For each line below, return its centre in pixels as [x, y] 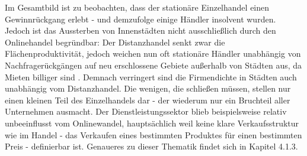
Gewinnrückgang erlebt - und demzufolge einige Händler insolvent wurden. [140, 19]
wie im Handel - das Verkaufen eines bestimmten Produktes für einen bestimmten [153, 134]
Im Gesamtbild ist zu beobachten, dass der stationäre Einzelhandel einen [137, 7]
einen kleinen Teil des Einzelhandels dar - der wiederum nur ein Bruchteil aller [148, 100]
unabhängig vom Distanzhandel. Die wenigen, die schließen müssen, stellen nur [148, 88]
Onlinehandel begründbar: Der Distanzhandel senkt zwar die [115, 42]
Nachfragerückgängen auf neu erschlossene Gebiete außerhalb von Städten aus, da [153, 65]
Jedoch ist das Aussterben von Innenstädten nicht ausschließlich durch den [140, 30]
